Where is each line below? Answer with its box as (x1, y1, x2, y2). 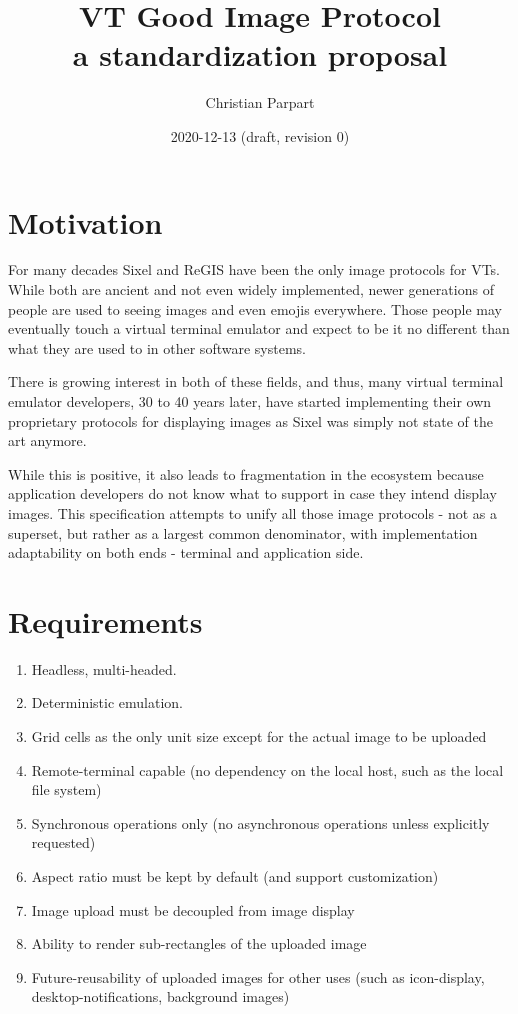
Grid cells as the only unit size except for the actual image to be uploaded (31, 726, 487, 747)
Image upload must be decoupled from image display (31, 899, 355, 920)
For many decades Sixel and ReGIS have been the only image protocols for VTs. (8, 259, 500, 280)
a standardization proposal (72, 34, 448, 75)
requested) (31, 832, 96, 853)
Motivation (8, 201, 163, 242)
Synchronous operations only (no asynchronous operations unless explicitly (31, 812, 490, 833)
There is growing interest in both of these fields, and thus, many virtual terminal (8, 371, 504, 392)
